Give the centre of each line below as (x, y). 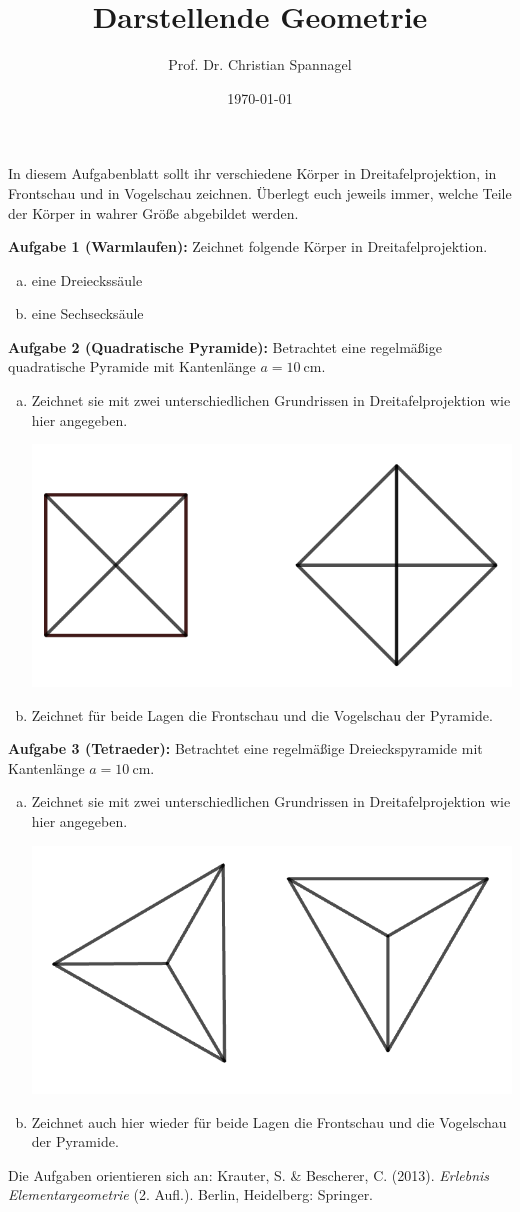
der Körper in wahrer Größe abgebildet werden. (153, 212)
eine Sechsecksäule (87, 313)
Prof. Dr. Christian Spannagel (260, 64)
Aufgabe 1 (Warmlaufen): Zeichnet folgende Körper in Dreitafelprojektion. (248, 246)
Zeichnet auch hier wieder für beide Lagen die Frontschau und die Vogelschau (269, 1121)
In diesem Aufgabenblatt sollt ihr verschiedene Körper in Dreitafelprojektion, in (252, 173)
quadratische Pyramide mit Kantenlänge (132, 366)
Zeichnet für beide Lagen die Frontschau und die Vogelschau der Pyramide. (262, 714)
